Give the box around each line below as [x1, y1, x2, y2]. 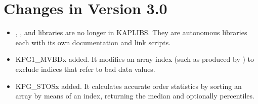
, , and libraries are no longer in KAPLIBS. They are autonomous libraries [15, 27, 247, 38]
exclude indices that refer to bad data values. [15, 63, 155, 74]
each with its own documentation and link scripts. [15, 37, 171, 47]
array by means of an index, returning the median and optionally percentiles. [15, 90, 254, 101]
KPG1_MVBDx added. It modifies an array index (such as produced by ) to [15, 54, 254, 64]
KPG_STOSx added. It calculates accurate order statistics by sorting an [15, 80, 242, 91]
